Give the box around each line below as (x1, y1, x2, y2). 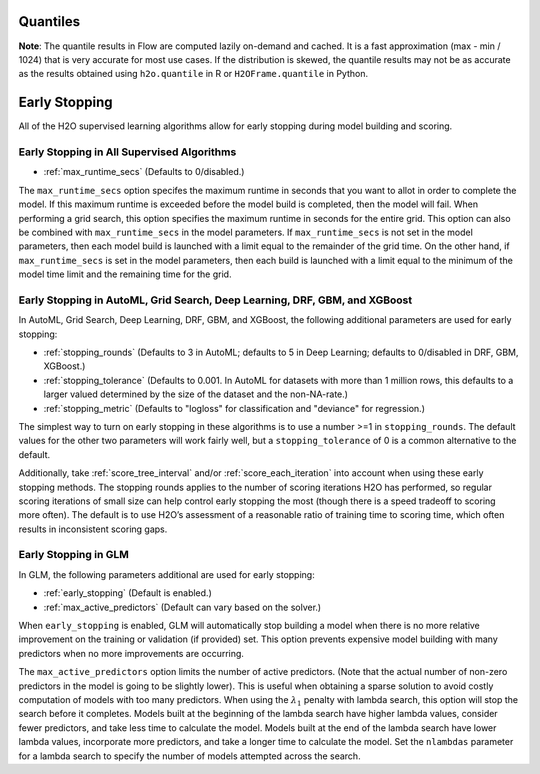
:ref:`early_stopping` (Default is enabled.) (43, 587, 212, 599)
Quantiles (18, 13, 80, 30)
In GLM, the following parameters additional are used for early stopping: (18, 568, 315, 580)
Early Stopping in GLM (18, 548, 129, 562)
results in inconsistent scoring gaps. (18, 523, 168, 535)
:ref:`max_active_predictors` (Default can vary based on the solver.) (43, 601, 322, 613)
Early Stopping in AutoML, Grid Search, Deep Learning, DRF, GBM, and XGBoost (18, 293, 413, 307)
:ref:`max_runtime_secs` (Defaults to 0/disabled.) (43, 166, 245, 178)
